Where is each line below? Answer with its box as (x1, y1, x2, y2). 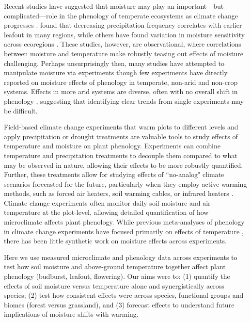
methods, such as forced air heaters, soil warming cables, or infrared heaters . (4, 188, 234, 198)
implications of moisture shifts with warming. (4, 309, 139, 319)
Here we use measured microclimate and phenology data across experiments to (4, 252, 237, 262)
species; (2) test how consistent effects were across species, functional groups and (4, 290, 244, 300)
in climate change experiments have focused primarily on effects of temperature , (4, 226, 244, 236)
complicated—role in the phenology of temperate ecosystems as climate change (4, 10, 238, 20)
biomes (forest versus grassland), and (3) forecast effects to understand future (4, 299, 235, 309)
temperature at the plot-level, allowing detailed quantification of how (4, 207, 209, 217)
